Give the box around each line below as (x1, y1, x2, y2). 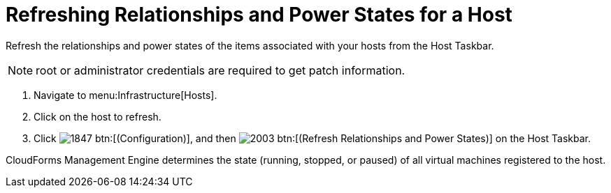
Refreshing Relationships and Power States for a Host (6, 3, 512, 26)
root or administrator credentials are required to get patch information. (36, 63, 405, 77)
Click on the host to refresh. (34, 110, 161, 123)
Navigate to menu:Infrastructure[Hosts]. (34, 88, 217, 101)
